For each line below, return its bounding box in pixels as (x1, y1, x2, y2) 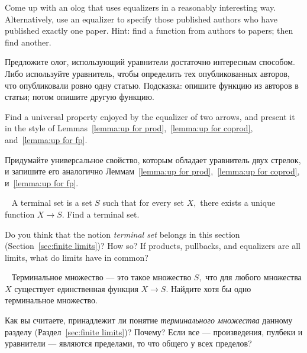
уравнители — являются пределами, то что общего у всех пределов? (5, 337, 252, 349)
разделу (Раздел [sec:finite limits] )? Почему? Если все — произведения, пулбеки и (5, 325, 303, 338)
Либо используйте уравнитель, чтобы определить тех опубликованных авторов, (5, 67, 290, 79)
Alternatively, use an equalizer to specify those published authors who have (5, 12, 277, 25)
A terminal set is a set (11, 196, 92, 209)
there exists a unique (200, 196, 276, 209)
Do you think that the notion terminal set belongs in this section (5, 228, 240, 240)
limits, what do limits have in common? (5, 251, 148, 263)
